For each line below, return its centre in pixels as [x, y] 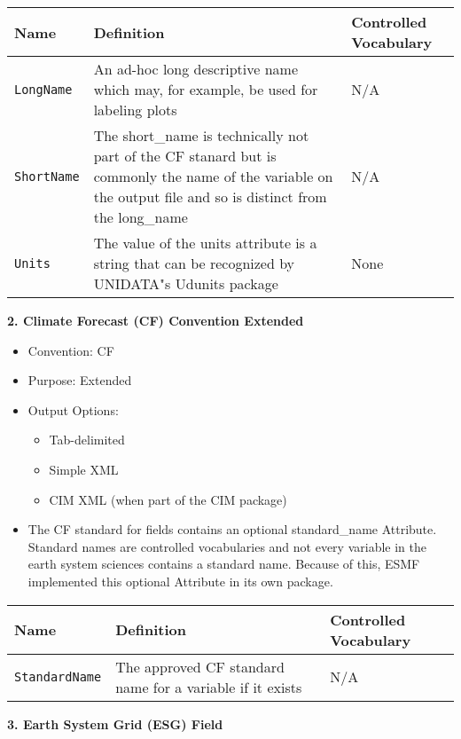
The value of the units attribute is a [205, 243]
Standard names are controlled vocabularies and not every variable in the [227, 546]
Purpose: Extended [80, 380]
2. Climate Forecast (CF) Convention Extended [156, 320]
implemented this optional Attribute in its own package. [180, 581]
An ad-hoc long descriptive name [196, 69]
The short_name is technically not [201, 135]
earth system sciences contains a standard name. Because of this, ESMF [224, 564]
